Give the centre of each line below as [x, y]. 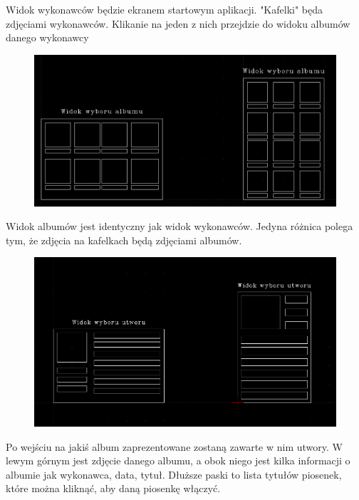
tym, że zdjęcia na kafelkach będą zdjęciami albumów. [124, 240]
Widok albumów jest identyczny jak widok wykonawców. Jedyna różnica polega [179, 226]
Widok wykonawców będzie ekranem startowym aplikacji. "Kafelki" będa [165, 9]
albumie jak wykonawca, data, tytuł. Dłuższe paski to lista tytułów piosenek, [174, 474]
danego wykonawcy [47, 37]
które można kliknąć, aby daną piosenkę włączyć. [113, 488]
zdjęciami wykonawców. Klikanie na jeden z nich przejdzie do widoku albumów [178, 23]
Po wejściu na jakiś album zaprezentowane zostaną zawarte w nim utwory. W [174, 446]
